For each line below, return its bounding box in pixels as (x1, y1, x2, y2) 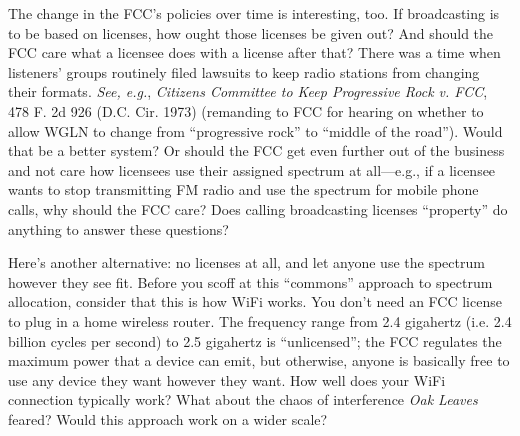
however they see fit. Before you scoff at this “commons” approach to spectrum (8, 271, 493, 292)
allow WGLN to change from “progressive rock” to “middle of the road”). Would (8, 120, 503, 141)
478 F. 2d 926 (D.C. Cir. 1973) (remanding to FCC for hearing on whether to (8, 100, 484, 121)
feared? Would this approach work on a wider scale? (8, 408, 328, 429)
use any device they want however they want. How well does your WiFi (8, 369, 446, 390)
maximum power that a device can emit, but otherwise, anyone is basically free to (8, 350, 510, 371)
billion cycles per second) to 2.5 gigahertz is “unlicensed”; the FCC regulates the (8, 330, 502, 351)
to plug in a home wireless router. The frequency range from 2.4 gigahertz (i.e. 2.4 (8, 310, 512, 331)
